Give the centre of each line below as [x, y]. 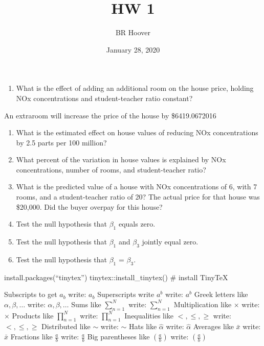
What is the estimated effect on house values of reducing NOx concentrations [137, 132]
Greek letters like [221, 294]
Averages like [213, 326]
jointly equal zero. [170, 242]
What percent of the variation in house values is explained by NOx [121, 159]
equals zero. [137, 224]
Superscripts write [126, 294]
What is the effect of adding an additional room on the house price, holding [135, 88]
